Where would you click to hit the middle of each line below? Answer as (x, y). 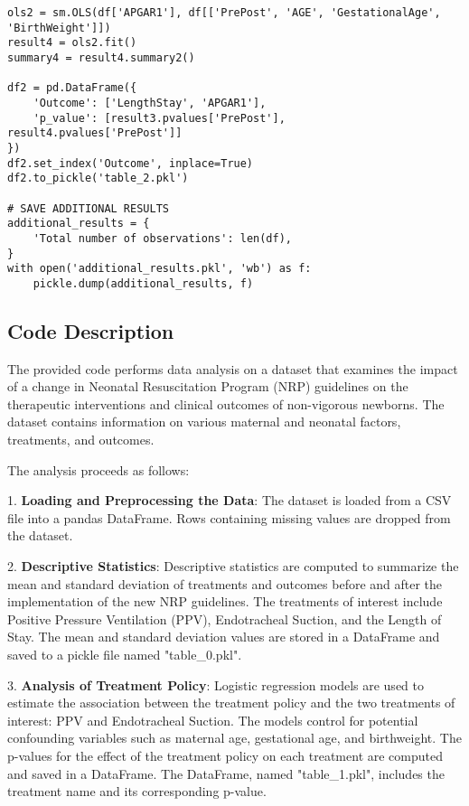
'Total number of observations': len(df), (162, 238)
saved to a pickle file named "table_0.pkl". (125, 654)
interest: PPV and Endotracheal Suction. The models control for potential (213, 720)
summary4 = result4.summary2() (101, 57)
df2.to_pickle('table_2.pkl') (98, 178)
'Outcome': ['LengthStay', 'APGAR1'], (150, 103)
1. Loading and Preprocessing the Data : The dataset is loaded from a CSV (230, 500)
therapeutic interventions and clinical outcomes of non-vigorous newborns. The (226, 403)
